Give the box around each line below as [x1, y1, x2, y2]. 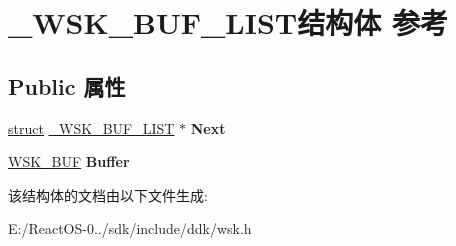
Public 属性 [8, 70, 126, 101]
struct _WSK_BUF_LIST [8, 117, 175, 138]
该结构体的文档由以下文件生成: [8, 184, 208, 205]
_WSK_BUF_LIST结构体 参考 [8, 2, 448, 43]
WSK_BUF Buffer [8, 151, 130, 172]
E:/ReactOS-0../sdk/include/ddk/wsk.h [8, 218, 252, 239]
